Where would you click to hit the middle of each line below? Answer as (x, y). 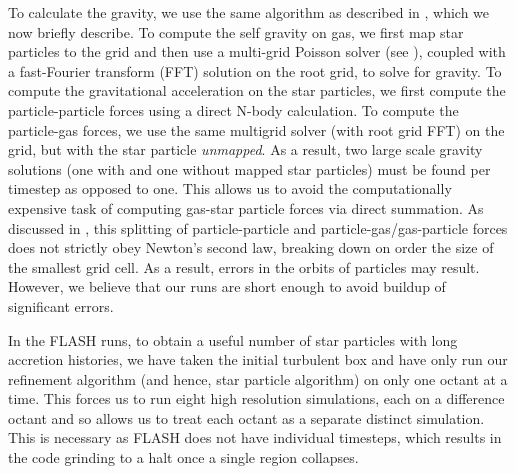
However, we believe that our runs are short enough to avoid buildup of (227, 286)
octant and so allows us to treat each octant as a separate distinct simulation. (246, 417)
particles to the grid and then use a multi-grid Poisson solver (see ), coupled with (257, 51)
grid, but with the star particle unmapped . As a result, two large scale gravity (245, 149)
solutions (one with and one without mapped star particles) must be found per (249, 168)
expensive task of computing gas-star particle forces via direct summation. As (246, 207)
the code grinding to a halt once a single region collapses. (183, 457)
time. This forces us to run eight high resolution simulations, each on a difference (256, 398)
